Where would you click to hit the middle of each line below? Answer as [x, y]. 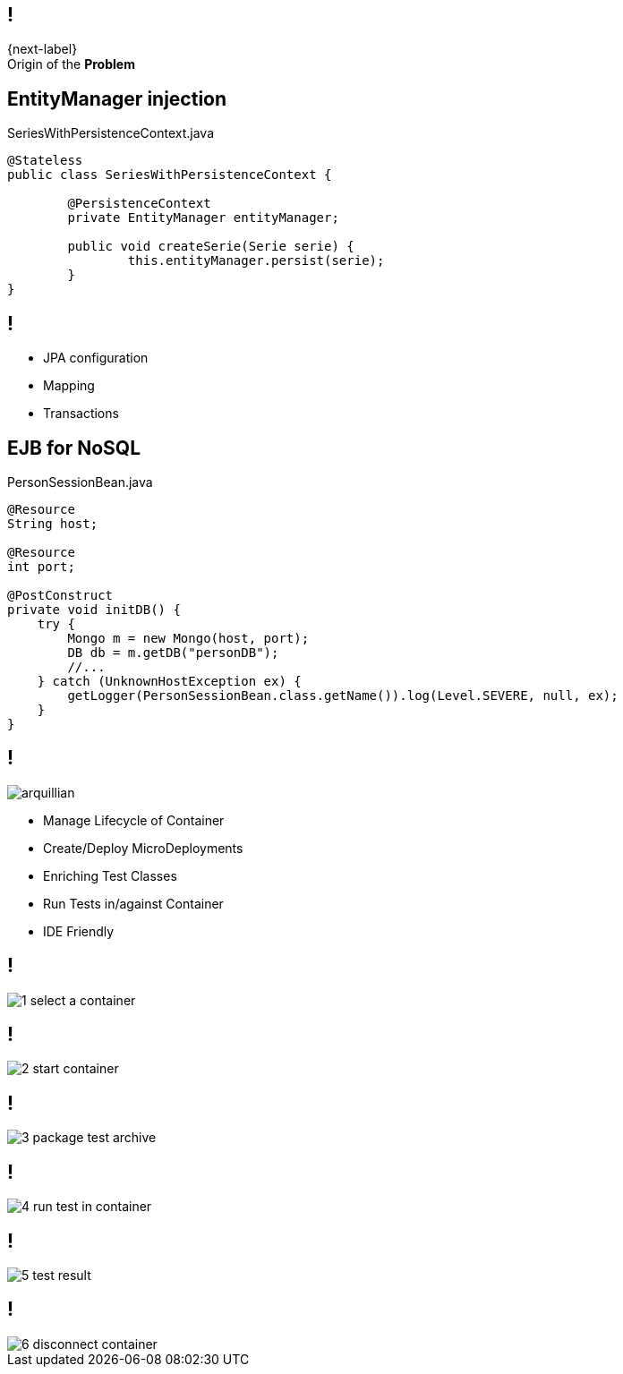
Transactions [81, 414]
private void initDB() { [94, 609]
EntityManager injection [117, 98]
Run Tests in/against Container [133, 903]
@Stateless [45, 161]
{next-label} [43, 49]
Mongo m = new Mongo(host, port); [188, 638]
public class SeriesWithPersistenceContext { [170, 175]
